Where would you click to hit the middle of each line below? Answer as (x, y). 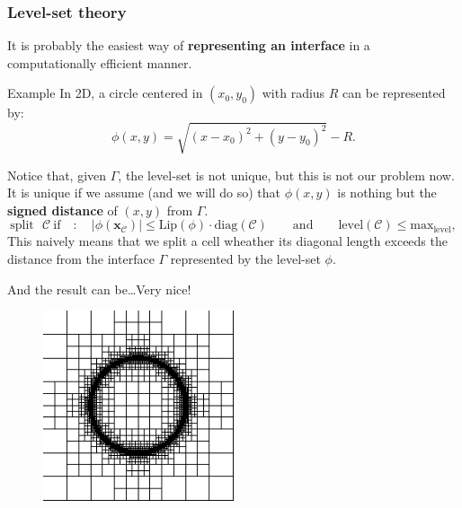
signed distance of (62, 210)
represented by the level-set (245, 258)
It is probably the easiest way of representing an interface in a (189, 45)
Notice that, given (57, 175)
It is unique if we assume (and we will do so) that (144, 193)
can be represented (394, 93)
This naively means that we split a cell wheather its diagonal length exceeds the (227, 241)
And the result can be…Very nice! (99, 289)
